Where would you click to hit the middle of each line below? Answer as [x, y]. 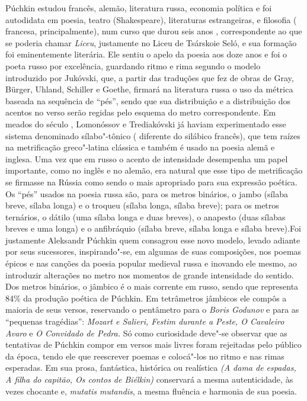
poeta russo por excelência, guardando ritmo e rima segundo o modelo [133, 65]
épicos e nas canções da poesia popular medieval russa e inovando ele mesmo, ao [151, 263]
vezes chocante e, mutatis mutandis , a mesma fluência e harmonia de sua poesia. [151, 391]
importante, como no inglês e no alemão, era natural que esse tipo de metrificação [154, 170]
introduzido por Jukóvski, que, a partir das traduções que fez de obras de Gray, [150, 77]
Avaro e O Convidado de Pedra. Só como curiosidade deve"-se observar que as [146, 333]
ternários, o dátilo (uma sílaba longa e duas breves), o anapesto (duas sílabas [145, 216]
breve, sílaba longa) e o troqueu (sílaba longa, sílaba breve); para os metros [142, 205]
